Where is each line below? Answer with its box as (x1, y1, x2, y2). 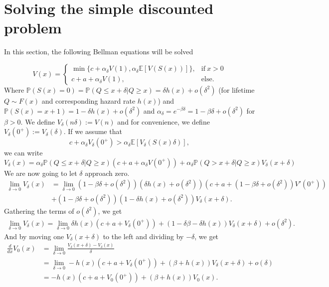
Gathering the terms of (4, 205, 74, 216)
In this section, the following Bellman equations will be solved (4, 46, 193, 57)
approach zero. (85, 167, 130, 178)
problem (4, 17, 62, 38)
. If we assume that (63, 126, 122, 137)
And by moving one (4, 231, 64, 241)
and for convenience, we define (117, 116, 210, 127)
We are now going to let (4, 167, 77, 178)
